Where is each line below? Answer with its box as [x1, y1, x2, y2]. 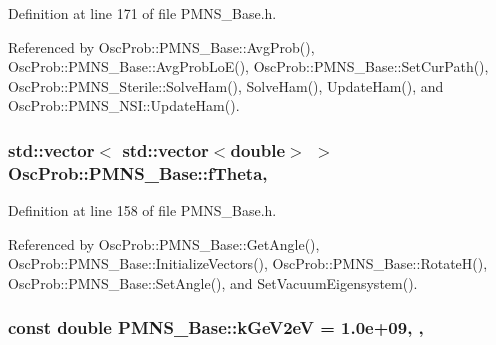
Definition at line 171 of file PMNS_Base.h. [8, 3, 277, 23]
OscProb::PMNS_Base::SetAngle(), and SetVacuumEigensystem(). [8, 272, 418, 293]
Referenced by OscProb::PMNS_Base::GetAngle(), [8, 233, 320, 254]
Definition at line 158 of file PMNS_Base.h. [8, 200, 277, 221]
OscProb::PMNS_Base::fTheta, [8, 160, 268, 185]
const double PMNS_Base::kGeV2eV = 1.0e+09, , [8, 315, 424, 340]
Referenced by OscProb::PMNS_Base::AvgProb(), [8, 36, 315, 57]
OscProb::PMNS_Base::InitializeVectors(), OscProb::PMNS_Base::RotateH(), [8, 253, 488, 274]
